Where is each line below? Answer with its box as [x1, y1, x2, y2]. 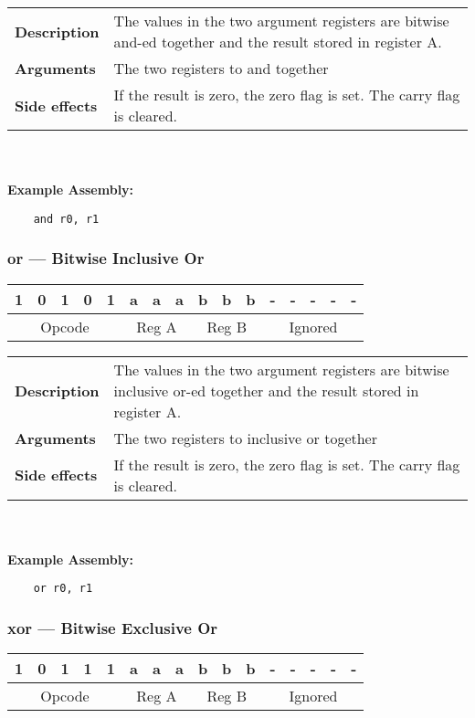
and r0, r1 [33, 212, 100, 226]
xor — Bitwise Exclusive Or [7, 617, 218, 639]
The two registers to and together [113, 58, 329, 79]
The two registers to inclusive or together [113, 427, 377, 449]
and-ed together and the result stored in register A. [113, 31, 442, 52]
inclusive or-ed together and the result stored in [113, 379, 419, 401]
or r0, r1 [33, 582, 93, 596]
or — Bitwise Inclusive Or [7, 247, 205, 269]
